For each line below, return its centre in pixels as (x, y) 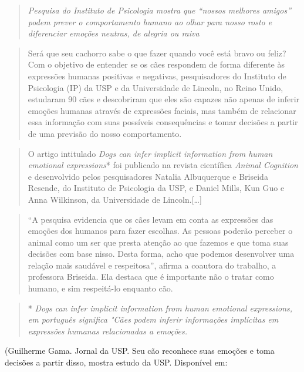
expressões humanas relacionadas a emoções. (108, 331)
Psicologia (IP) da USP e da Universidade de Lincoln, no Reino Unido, (156, 87)
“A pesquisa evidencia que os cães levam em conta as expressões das (151, 219)
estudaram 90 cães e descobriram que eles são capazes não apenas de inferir (164, 99)
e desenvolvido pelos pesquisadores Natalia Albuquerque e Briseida (148, 176)
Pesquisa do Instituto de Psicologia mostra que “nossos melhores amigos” (159, 10)
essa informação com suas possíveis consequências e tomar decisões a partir (163, 122)
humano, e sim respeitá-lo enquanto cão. (100, 288)
